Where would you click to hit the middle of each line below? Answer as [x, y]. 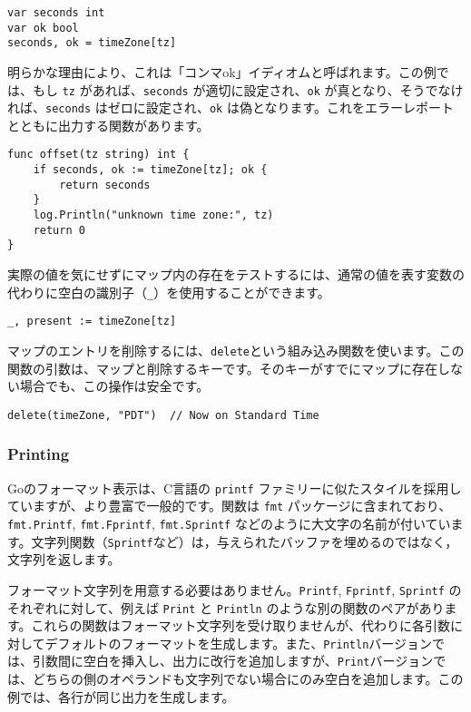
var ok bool [43, 28]
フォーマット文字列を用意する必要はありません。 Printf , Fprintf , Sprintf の [235, 589]
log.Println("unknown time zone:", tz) [153, 215]
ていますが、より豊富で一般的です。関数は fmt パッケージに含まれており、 [230, 506]
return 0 [59, 230]
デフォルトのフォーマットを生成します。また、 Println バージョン [239, 643]
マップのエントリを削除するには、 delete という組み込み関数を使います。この [236, 350]
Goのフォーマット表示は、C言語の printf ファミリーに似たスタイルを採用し [235, 488]
